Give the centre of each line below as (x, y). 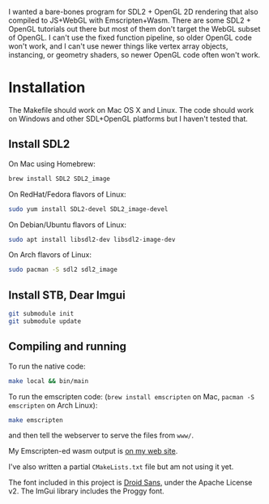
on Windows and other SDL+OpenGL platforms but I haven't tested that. (128, 118)
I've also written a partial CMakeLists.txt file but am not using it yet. (121, 467)
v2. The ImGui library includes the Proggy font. (86, 491)
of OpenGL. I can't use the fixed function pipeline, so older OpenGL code (130, 37)
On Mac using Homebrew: (52, 164)
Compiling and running (68, 347)
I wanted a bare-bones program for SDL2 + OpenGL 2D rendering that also (133, 12)
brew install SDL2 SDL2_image (60, 179)
